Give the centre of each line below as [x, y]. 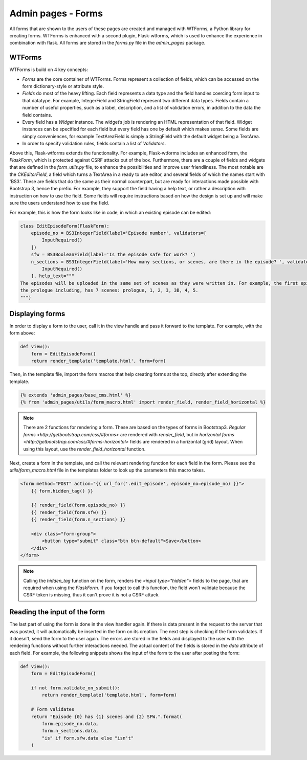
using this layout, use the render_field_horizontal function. [84, 449]
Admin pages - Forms [56, 13]
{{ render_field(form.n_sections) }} [78, 520]
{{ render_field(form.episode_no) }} [78, 505]
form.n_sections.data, [70, 731]
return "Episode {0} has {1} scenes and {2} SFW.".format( [107, 717]
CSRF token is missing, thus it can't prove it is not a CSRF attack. [91, 595]
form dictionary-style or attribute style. [63, 86]
